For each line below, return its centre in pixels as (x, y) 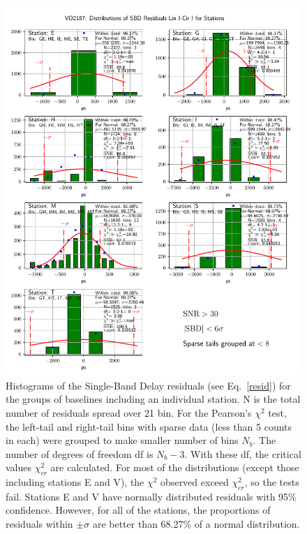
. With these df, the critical (243, 453)
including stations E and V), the (75, 482)
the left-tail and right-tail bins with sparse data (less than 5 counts (149, 426)
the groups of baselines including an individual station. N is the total (153, 399)
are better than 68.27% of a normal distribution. (196, 524)
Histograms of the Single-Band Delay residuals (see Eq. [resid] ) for (148, 385)
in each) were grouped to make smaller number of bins (122, 440)
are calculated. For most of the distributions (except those (175, 467)
